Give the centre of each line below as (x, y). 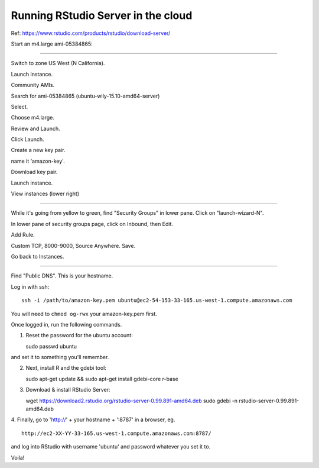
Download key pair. (34, 172)
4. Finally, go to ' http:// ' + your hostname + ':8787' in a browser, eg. (93, 419)
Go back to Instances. (38, 256)
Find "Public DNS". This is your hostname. (62, 276)
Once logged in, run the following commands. (66, 324)
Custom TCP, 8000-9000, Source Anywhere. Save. (73, 246)
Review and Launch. (35, 128)
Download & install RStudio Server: (68, 390)
